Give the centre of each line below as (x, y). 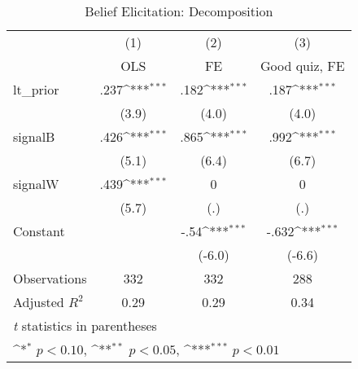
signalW (36, 184)
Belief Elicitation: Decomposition (179, 11)
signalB (34, 136)
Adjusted (39, 302)
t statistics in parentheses (85, 325)
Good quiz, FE (302, 66)
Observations (50, 278)
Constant (39, 231)
